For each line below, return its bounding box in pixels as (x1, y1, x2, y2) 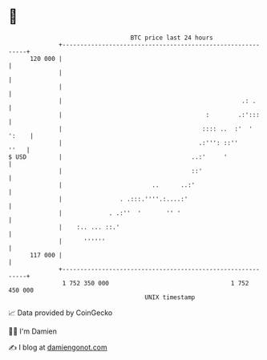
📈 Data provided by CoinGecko (8, 308, 113, 318)
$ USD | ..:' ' (8, 152, 228, 161)
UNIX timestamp (144, 293, 196, 301)
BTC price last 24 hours (130, 34, 214, 42)
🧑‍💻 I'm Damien (8, 326, 58, 336)
